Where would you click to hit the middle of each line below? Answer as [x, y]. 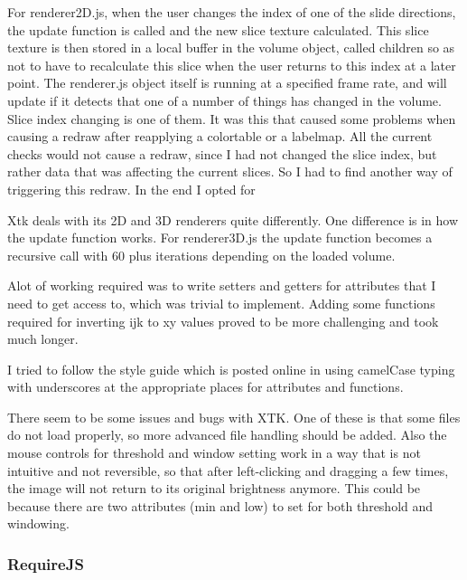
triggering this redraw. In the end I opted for [131, 189]
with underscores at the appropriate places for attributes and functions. [205, 387]
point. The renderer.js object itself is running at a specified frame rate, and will [227, 83]
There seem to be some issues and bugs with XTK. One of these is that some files [234, 417]
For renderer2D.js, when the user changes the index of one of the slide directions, [232, 12]
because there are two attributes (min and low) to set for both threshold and [220, 505]
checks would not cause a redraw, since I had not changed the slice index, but [222, 153]
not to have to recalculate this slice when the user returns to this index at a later [232, 65]
